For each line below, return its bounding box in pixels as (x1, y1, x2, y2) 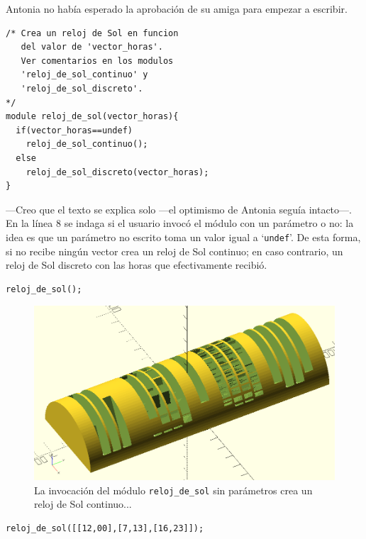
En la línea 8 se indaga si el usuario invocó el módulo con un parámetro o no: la (6, 216, 354, 230)
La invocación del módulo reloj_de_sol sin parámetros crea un (34, 482, 313, 497)
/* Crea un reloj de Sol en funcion (6, 28, 179, 38)
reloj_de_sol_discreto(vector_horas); (26, 167, 209, 177)
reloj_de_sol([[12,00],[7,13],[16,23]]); (6, 523, 204, 533)
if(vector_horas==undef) (16, 125, 133, 135)
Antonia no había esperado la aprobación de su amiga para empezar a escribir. (6, 1, 348, 16)
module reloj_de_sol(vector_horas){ (6, 111, 179, 122)
